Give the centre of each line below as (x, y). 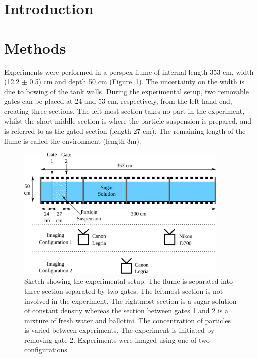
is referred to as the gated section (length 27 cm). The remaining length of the (125, 131)
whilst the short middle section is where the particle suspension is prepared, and (128, 121)
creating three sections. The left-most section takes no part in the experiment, (124, 111)
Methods (35, 47)
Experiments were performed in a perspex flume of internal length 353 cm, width (129, 72)
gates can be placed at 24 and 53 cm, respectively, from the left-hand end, (118, 101)
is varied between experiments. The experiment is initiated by (119, 330)
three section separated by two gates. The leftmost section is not (124, 290)
